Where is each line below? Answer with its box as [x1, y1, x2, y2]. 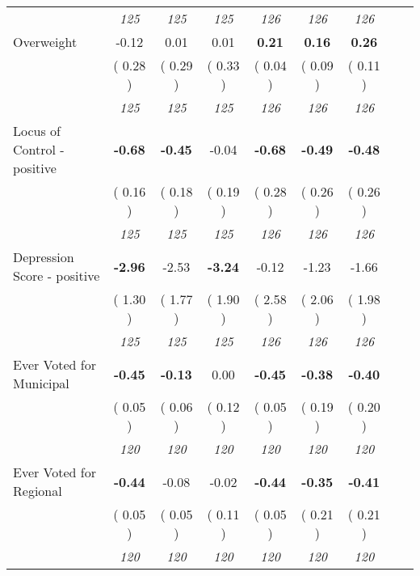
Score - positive [13, 266, 100, 285]
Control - [13, 140, 65, 159]
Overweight [13, 32, 78, 51]
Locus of [13, 121, 61, 140]
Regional [13, 481, 62, 500]
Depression [13, 248, 74, 266]
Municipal [13, 374, 69, 392]
